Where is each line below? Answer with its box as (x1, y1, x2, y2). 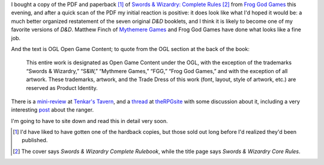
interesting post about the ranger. (11, 106, 94, 113)
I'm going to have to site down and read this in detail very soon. (11, 117, 168, 124)
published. (22, 137, 48, 144)
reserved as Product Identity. (26, 84, 98, 91)
